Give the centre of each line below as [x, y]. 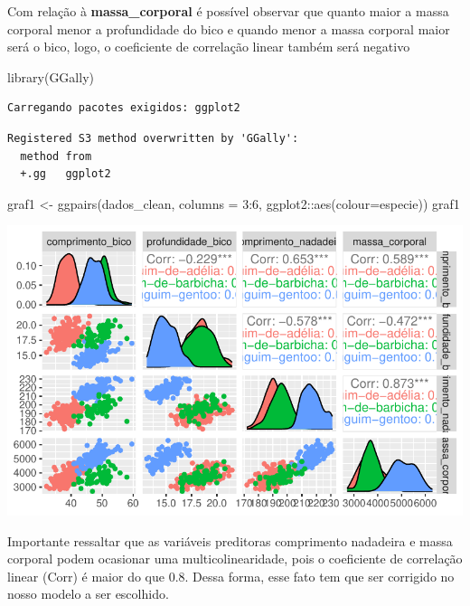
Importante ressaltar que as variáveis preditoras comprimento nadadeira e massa [230, 540]
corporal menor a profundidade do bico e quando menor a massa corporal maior [229, 28]
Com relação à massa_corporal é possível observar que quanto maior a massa [228, 11]
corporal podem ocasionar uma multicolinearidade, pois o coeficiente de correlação [235, 559]
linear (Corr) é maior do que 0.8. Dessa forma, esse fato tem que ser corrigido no [231, 576]
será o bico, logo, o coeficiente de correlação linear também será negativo [209, 47]
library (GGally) [51, 76]
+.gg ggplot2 [66, 174]
